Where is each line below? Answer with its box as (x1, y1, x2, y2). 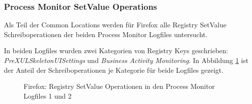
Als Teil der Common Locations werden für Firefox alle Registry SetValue (4, 20, 226, 30)
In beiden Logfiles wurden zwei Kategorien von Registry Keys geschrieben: (4, 45, 228, 56)
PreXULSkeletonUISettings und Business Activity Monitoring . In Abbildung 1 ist (4, 55, 249, 65)
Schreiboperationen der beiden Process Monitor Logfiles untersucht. (4, 29, 208, 39)
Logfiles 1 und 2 (24, 90, 72, 101)
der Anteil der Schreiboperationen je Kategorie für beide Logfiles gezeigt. (4, 64, 224, 75)
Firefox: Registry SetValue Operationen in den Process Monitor (24, 81, 215, 91)
